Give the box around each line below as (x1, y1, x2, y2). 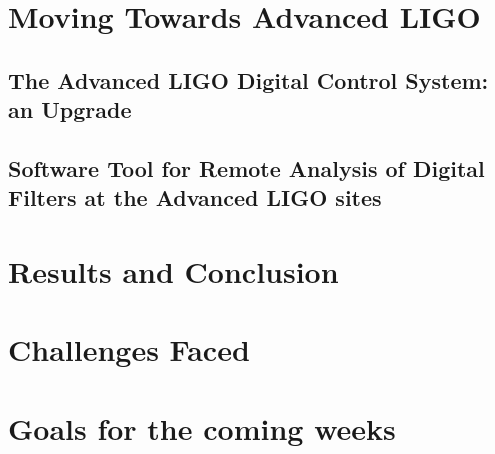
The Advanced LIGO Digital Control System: (8, 64, 489, 95)
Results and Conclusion (8, 250, 339, 291)
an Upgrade (8, 94, 132, 125)
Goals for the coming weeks (8, 407, 396, 448)
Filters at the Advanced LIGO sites (8, 182, 382, 213)
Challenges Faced (8, 329, 250, 370)
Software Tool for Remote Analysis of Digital (8, 152, 485, 183)
